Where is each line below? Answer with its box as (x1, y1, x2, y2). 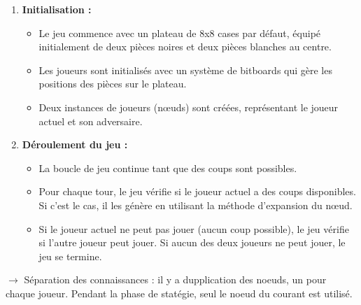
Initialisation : (22, 2, 92, 16)
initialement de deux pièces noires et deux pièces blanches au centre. (38, 39, 332, 54)
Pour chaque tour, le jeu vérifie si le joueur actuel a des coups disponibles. (38, 184, 356, 199)
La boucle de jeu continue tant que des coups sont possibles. (38, 160, 297, 175)
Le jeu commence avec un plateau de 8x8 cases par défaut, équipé (38, 25, 321, 40)
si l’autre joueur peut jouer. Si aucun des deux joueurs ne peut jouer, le (38, 235, 346, 250)
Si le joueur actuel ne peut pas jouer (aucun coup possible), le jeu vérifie (38, 221, 349, 236)
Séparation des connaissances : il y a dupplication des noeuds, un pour (24, 272, 327, 287)
